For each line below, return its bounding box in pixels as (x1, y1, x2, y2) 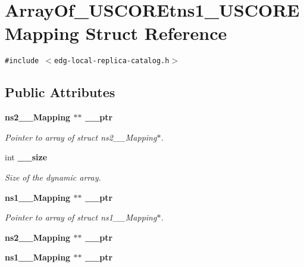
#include (5, 57, 39, 66)
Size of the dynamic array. (5, 170, 101, 183)
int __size (5, 151, 48, 163)
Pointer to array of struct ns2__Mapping (5, 131, 157, 143)
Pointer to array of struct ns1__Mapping (5, 211, 157, 223)
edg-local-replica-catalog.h (54, 57, 170, 66)
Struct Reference (85, 21, 227, 45)
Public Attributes (5, 83, 115, 101)
